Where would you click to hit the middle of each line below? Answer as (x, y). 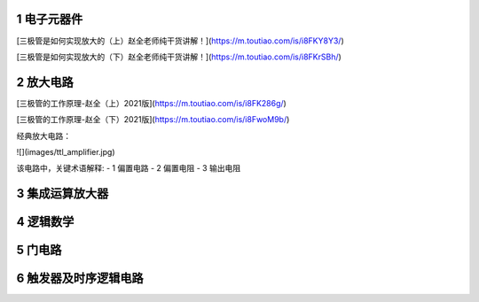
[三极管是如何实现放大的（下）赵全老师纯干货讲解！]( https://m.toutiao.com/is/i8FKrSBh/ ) (179, 57)
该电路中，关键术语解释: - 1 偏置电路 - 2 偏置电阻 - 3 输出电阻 (129, 168)
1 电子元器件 (50, 19)
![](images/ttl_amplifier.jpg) (66, 151)
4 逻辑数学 (45, 222)
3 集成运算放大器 (63, 194)
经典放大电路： (43, 136)
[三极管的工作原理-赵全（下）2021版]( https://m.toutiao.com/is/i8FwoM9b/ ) (153, 120)
